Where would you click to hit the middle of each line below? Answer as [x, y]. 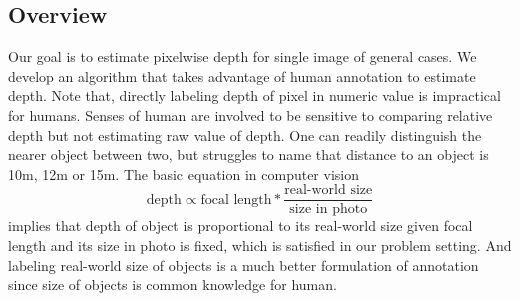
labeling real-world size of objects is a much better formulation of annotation [243, 264]
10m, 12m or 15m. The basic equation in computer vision [183, 173]
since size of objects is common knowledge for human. [172, 284]
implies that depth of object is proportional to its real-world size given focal [240, 225]
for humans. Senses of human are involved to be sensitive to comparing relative [250, 114]
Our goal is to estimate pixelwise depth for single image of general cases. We [242, 56]
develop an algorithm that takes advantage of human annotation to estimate [242, 75]
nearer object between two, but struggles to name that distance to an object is [248, 154]
